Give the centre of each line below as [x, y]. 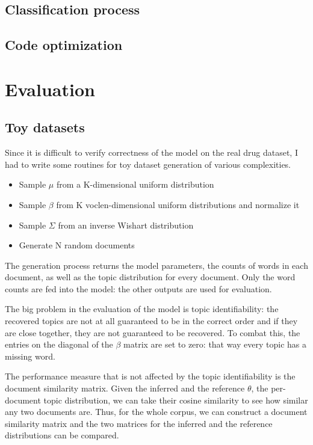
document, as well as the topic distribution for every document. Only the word [150, 277]
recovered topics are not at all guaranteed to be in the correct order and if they [151, 321]
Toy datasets [45, 127]
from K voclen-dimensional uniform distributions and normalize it [178, 204]
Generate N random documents [77, 245]
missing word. [30, 356]
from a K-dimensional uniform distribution [135, 184]
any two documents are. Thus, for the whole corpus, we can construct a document [156, 412]
